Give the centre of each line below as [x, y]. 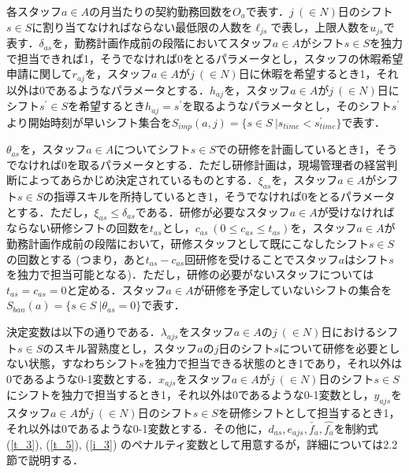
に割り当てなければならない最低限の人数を [142, 26]
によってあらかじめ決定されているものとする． [138, 180]
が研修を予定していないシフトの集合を [293, 289]
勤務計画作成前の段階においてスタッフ [173, 43]
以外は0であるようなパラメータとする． [108, 89]
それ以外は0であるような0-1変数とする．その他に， [138, 429]
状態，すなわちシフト [83, 363]
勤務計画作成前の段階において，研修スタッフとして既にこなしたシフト [188, 244]
